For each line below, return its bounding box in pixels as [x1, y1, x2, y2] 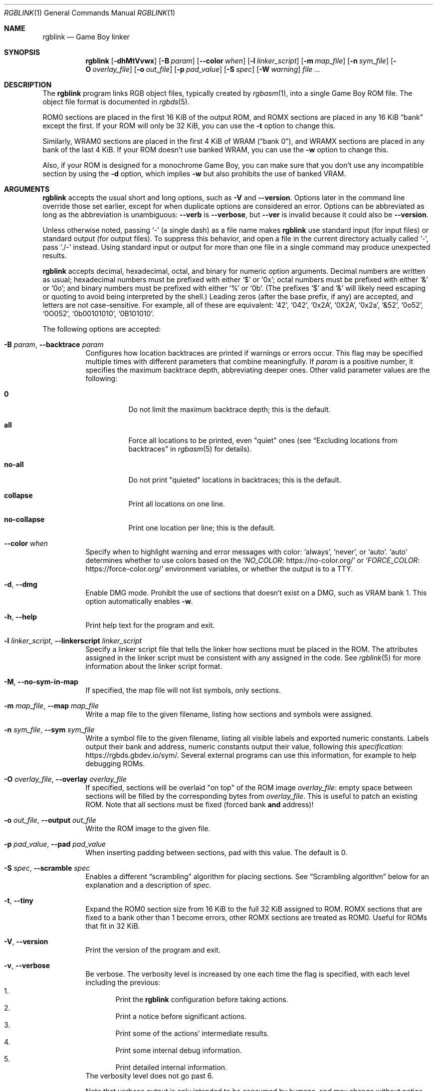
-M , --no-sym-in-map [4, 677, 78, 686]
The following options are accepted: [42, 325, 161, 333]
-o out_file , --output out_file [4, 816, 96, 824]
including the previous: [85, 978, 161, 987]
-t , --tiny [4, 896, 33, 905]
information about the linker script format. [85, 662, 222, 670]
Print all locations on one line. [128, 500, 225, 508]
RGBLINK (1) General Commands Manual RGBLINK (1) [4, 8, 176, 17]
